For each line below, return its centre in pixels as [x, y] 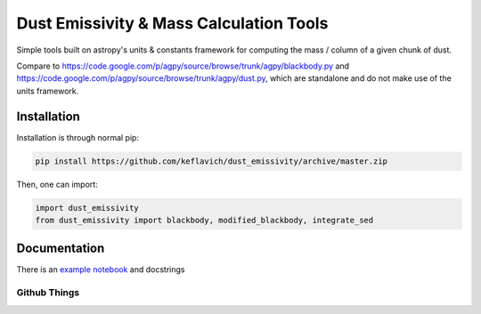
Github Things [48, 293]
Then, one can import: [57, 184]
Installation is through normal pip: [78, 137]
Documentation [61, 249]
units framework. [48, 91]
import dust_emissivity [87, 208]
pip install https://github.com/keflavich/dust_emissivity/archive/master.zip [211, 161]
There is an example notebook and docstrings [101, 270]
